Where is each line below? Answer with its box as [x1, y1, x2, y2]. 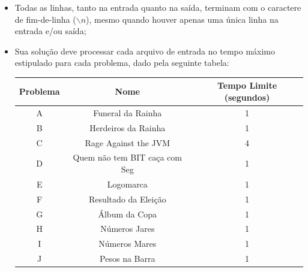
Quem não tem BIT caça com [73, 151, 182, 164]
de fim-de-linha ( [14, 13, 76, 25]
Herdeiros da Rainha [89, 121, 166, 134]
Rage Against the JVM [85, 136, 171, 149]
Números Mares [98, 237, 157, 250]
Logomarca [107, 177, 148, 190]
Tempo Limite [217, 79, 277, 92]
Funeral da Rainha [93, 106, 162, 119]
